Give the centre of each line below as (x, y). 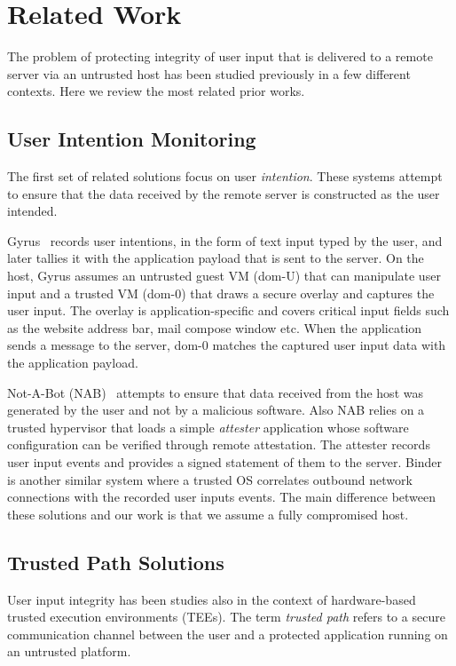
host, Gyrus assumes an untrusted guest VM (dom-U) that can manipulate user (224, 276)
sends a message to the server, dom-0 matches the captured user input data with (227, 345)
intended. (32, 211)
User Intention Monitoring (132, 139)
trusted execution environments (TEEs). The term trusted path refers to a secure (226, 617)
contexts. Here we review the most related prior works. (156, 91)
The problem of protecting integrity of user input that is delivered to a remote (220, 56)
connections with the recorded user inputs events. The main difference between (222, 497)
